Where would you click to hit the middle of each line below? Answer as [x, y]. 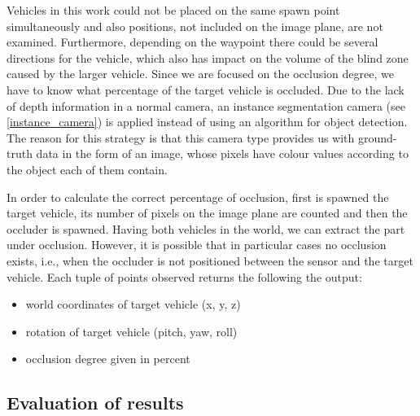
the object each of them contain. [87, 169]
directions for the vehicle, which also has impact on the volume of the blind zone [208, 57]
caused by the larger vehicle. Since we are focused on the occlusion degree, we [200, 74]
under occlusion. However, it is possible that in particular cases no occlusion [197, 245]
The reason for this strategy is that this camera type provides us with [181, 137]
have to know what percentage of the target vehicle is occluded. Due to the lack [206, 89]
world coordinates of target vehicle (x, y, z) [133, 304]
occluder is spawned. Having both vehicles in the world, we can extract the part [206, 228]
